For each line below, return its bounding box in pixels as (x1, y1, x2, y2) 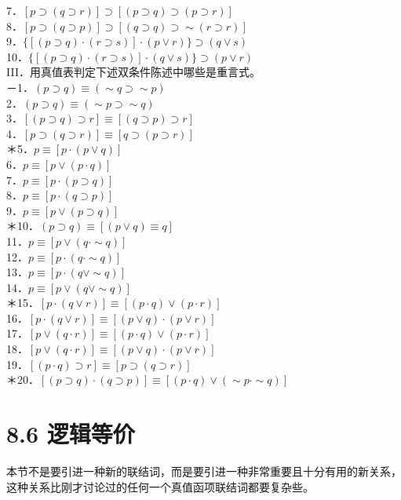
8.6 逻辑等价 (6, 418, 135, 450)
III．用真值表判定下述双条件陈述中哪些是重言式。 (6, 64, 261, 80)
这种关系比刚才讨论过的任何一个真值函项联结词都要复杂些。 (6, 478, 314, 495)
